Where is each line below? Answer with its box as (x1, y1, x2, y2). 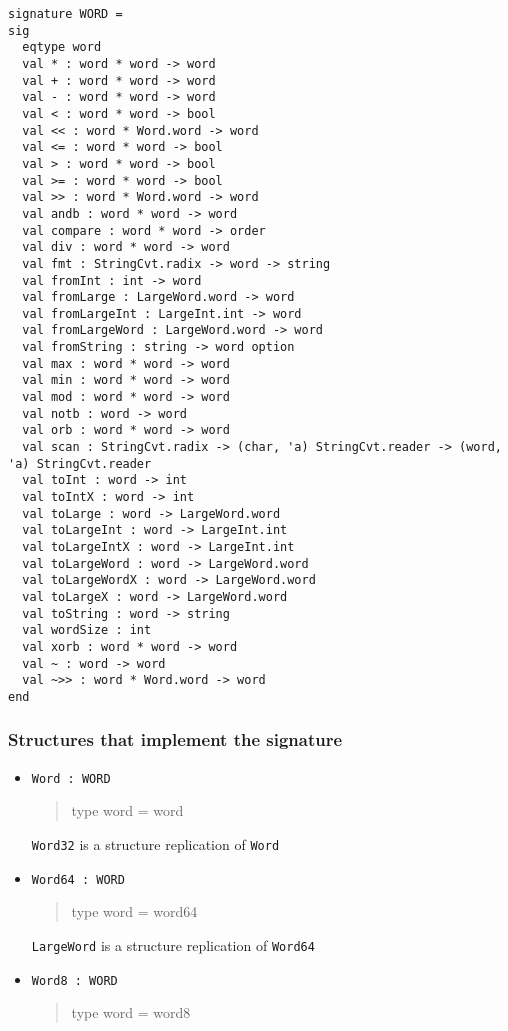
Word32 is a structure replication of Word (31, 834, 280, 855)
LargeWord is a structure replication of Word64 (31, 934, 315, 955)
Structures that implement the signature (8, 727, 343, 752)
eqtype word (22, 40, 102, 55)
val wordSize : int (22, 623, 152, 638)
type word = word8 (71, 1002, 191, 1023)
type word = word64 (71, 901, 198, 922)
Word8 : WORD (31, 973, 118, 988)
